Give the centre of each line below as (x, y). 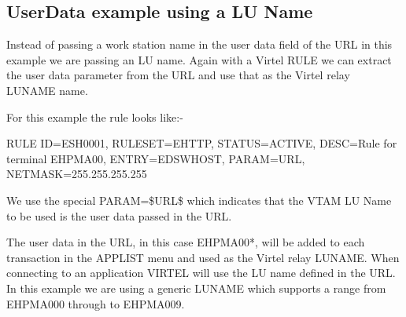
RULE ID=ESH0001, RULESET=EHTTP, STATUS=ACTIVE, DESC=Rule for (202, 143)
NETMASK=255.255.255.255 (77, 174)
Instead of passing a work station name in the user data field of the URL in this (199, 44)
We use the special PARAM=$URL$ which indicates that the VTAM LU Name (199, 200)
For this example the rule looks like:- (95, 117)
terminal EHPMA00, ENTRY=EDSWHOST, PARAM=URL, (156, 158)
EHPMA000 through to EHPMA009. (96, 303)
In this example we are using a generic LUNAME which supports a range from (196, 288)
